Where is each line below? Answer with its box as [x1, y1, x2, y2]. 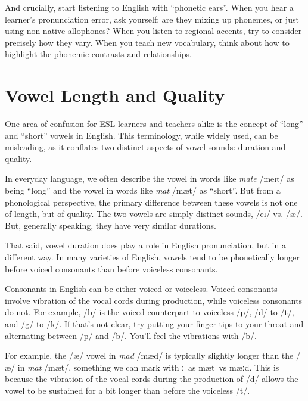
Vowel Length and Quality [5, 83, 225, 107]
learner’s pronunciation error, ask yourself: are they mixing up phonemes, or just [5, 13, 299, 25]
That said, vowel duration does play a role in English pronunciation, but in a [5, 239, 286, 251]
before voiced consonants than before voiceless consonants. [5, 262, 218, 275]
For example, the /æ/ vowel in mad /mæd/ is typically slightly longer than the [5, 349, 294, 362]
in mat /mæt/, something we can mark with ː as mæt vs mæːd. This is [17, 360, 279, 373]
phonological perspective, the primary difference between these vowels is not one [5, 195, 298, 208]
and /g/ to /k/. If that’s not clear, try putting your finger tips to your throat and [5, 318, 304, 329]
